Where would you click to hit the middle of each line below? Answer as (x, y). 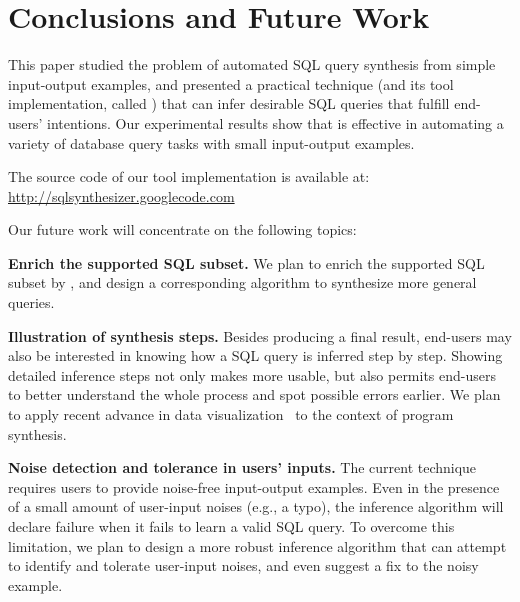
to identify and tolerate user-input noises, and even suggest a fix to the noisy (243, 565)
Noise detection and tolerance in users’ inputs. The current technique (242, 467)
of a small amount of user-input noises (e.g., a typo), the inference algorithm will (256, 506)
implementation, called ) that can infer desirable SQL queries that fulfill (229, 103)
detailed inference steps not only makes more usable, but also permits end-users (252, 374)
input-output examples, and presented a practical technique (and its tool (231, 83)
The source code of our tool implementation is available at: (189, 176)
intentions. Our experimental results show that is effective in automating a (275, 122)
